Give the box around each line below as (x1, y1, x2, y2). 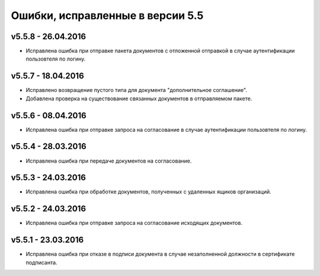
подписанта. (25, 259, 57, 266)
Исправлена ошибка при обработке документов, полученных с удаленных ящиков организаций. (25, 188, 272, 195)
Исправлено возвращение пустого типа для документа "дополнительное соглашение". (25, 87, 247, 94)
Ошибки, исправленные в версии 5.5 (11, 9, 204, 22)
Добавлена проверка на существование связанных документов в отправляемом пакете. (25, 95, 252, 102)
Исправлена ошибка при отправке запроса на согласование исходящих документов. (25, 220, 243, 227)
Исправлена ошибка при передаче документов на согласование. (25, 157, 192, 164)
